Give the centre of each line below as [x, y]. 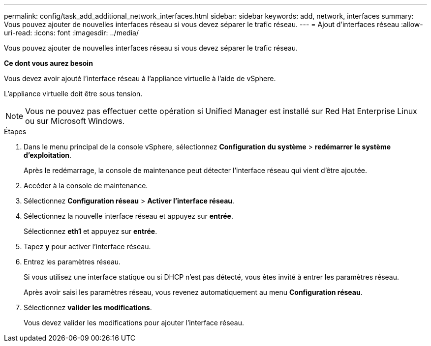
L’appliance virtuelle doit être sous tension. [73, 94]
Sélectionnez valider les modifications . [88, 307]
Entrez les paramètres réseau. [72, 262]
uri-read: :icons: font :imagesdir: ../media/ [71, 33]
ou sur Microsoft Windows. [75, 121]
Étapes [15, 131]
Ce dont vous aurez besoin [48, 63]
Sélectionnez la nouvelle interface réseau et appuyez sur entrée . [128, 216]
